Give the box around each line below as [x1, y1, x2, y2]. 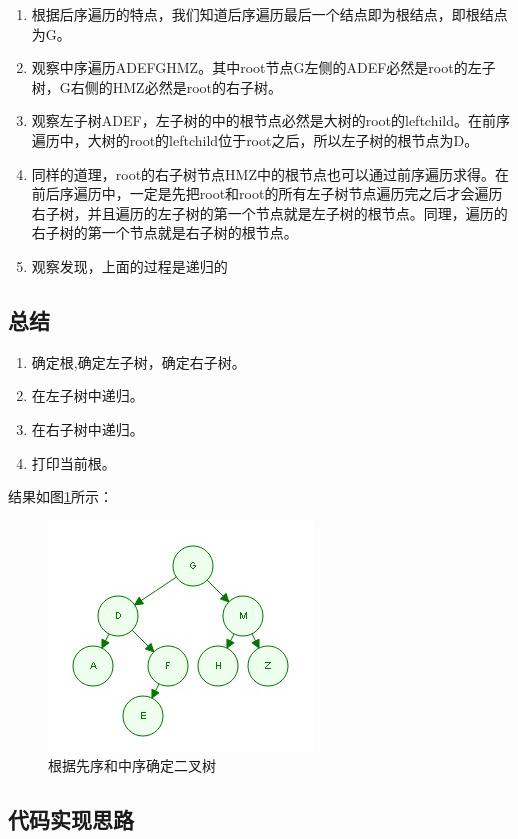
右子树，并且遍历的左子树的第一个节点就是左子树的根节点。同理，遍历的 [31, 202, 508, 223]
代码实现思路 [8, 804, 134, 835]
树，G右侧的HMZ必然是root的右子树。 [31, 76, 283, 97]
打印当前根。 [31, 452, 116, 473]
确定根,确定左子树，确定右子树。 [31, 351, 246, 372]
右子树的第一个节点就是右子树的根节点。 [31, 222, 298, 243]
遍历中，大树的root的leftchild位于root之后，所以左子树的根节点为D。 [31, 129, 479, 150]
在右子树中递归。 [31, 418, 144, 439]
